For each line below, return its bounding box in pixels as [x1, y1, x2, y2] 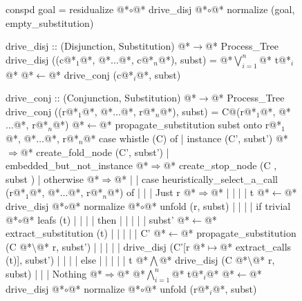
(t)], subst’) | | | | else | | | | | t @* [6, 253, 149, 267]
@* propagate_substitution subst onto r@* [99, 117, 282, 132]
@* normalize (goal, [211, 2, 295, 16]
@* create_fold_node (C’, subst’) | [20, 144, 169, 159]
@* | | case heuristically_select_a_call [114, 171, 279, 186]
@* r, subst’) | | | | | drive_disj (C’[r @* [37, 239, 205, 253]
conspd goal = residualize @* [6, 2, 129, 16]
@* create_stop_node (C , [163, 158, 277, 173]
